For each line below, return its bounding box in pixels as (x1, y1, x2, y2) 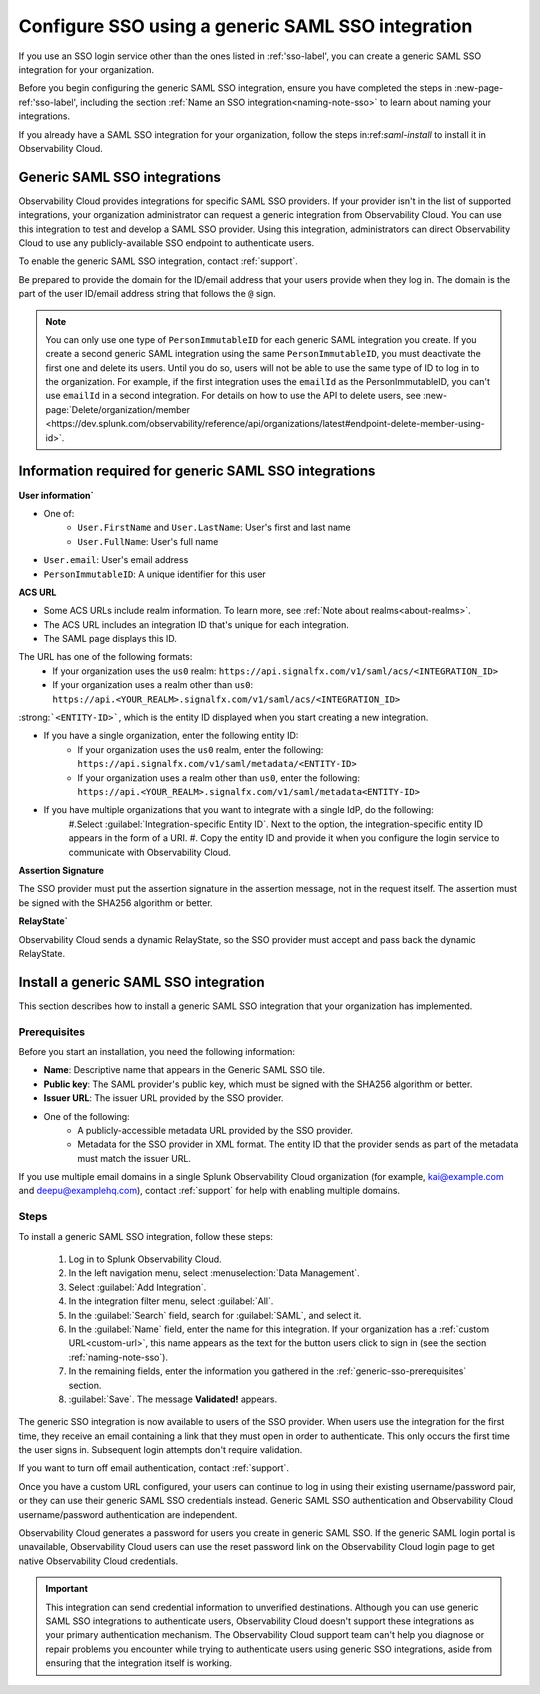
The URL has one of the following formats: (18, 651, 193, 663)
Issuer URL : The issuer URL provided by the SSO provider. (43, 1092, 284, 1104)
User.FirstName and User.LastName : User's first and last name (77, 521, 352, 534)
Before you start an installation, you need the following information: (18, 1045, 295, 1057)
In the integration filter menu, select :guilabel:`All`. (68, 1295, 274, 1307)
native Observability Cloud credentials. (18, 1555, 179, 1567)
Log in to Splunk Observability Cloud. (68, 1253, 222, 1265)
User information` (18, 489, 94, 501)
